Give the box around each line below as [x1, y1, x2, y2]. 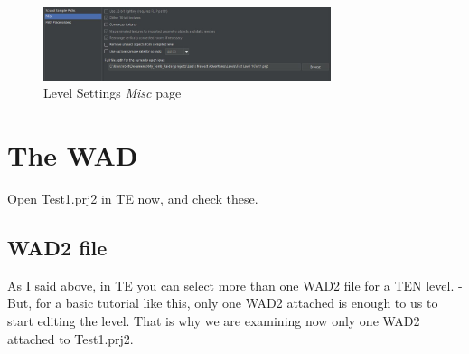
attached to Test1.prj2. [7, 329, 134, 348]
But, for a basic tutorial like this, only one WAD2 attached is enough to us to [7, 293, 438, 312]
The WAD [7, 136, 138, 173]
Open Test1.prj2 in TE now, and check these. [7, 188, 258, 207]
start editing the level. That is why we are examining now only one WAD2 [7, 311, 420, 330]
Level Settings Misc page [43, 83, 182, 102]
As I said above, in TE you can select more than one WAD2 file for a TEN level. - [7, 275, 463, 294]
